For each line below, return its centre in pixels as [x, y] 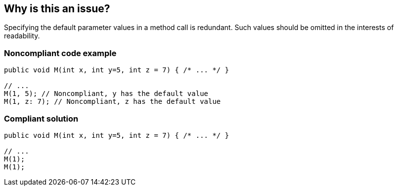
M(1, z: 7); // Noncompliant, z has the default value [112, 102]
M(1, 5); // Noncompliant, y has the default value [106, 94]
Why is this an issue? [57, 9]
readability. [22, 36]
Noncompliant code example [60, 53]
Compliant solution [41, 118]
